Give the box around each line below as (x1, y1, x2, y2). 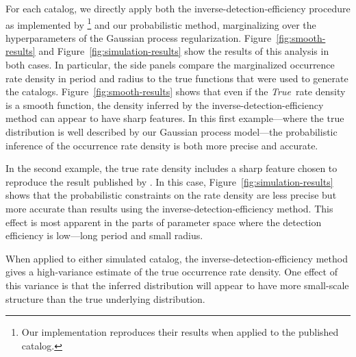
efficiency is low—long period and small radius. (5, 228, 203, 243)
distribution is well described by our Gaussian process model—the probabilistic (5, 125, 338, 138)
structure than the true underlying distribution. (5, 291, 205, 306)
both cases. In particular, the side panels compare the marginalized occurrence (5, 58, 335, 72)
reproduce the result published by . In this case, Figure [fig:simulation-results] (5, 174, 333, 188)
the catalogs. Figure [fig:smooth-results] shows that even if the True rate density (5, 84, 346, 99)
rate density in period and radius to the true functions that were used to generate (5, 71, 348, 85)
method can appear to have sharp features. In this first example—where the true (5, 111, 344, 125)
